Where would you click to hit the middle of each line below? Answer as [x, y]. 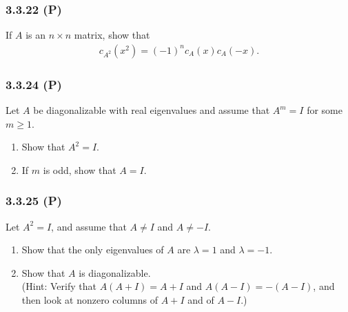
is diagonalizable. [115, 272]
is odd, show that [80, 169]
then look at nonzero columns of [90, 300]
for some [325, 110]
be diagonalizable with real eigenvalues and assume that [152, 110]
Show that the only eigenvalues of [93, 250]
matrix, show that [112, 35]
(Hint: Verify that [59, 286]
